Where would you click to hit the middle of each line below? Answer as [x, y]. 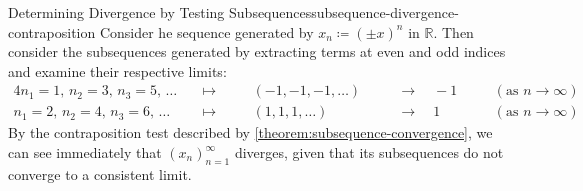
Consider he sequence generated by [206, 31]
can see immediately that [85, 152]
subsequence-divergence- [385, 12]
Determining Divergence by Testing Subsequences [160, 12]
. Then [453, 31]
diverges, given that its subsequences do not [369, 152]
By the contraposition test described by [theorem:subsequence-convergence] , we [250, 132]
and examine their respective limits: [117, 70]
